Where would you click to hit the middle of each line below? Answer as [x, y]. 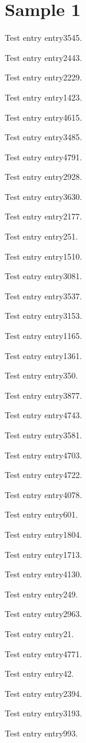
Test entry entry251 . [42, 236]
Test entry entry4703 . [44, 455]
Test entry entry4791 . [44, 156]
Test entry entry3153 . [44, 316]
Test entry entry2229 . [44, 77]
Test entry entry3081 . [44, 276]
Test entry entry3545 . [44, 38]
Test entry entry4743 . [44, 415]
